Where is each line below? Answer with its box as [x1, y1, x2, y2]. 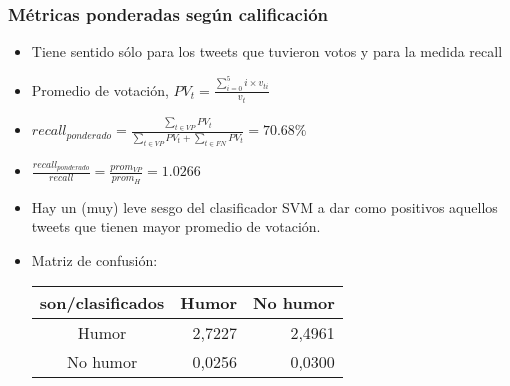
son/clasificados [39, 291, 165, 315]
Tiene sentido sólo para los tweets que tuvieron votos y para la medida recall [31, 41, 503, 62]
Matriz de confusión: [31, 249, 158, 270]
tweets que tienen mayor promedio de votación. [31, 216, 321, 237]
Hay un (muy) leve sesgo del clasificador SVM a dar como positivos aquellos [31, 196, 498, 217]
